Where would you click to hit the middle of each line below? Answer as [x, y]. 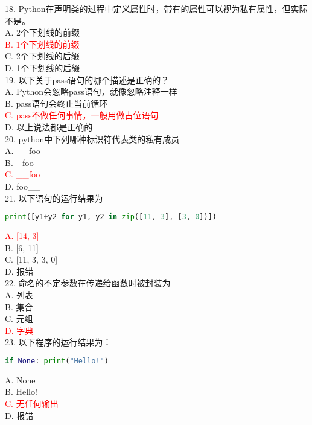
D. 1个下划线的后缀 [43, 67]
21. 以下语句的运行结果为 [54, 198]
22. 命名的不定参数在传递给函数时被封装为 [88, 283]
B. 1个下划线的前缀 [42, 44]
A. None [20, 379]
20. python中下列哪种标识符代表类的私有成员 [92, 139]
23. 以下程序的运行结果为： [58, 342]
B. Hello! [21, 391]
